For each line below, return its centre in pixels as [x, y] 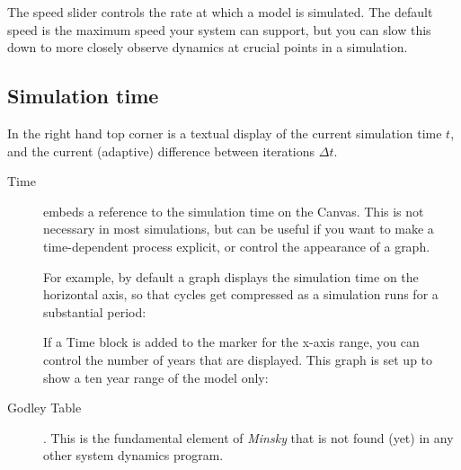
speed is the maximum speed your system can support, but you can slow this [219, 29]
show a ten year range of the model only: [156, 377]
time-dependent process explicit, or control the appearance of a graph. [237, 246]
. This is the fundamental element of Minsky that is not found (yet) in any [248, 437]
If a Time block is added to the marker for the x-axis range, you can [231, 342]
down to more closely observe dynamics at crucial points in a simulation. [208, 47]
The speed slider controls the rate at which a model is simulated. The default [220, 12]
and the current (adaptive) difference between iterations [161, 151]
